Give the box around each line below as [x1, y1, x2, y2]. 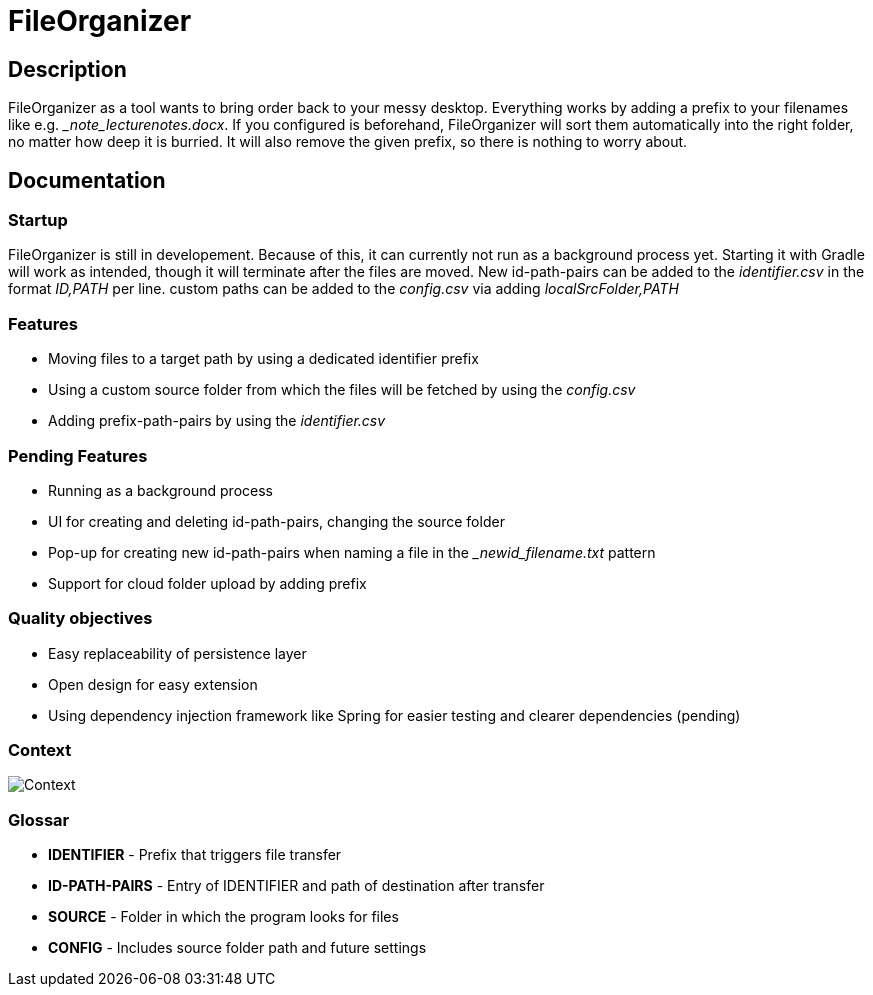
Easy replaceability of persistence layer [48, 644, 307, 662]
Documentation [8, 167, 166, 193]
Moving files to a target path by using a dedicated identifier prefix [48, 350, 479, 368]
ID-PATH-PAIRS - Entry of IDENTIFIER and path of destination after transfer [48, 877, 545, 895]
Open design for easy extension [48, 675, 258, 693]
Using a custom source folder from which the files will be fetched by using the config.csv [48, 381, 636, 399]
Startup [8, 210, 68, 231]
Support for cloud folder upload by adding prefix [48, 574, 367, 592]
